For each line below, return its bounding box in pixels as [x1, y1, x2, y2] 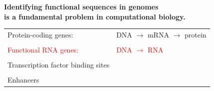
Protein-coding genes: [7, 29, 73, 39]
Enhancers [7, 74, 39, 85]
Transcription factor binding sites [7, 59, 110, 70]
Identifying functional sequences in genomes [4, 1, 159, 11]
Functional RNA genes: [7, 44, 79, 55]
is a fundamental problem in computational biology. [4, 11, 186, 21]
